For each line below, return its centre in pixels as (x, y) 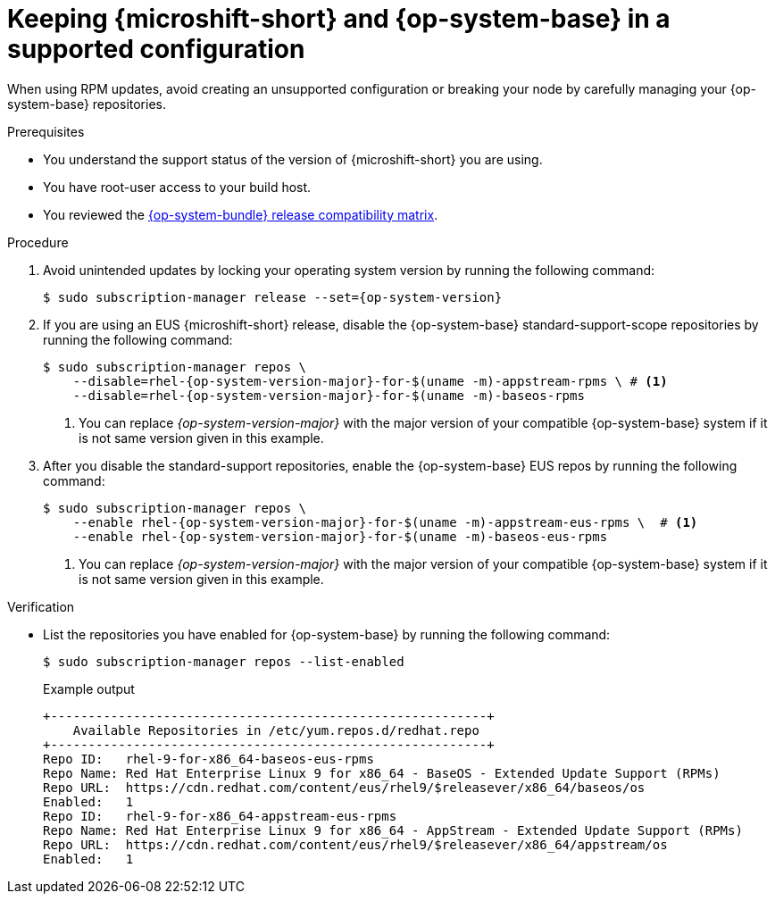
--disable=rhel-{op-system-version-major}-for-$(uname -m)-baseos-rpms (329, 395)
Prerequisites (46, 131)
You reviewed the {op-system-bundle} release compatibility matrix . (241, 214)
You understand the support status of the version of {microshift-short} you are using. (293, 159)
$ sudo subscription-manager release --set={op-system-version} (273, 297)
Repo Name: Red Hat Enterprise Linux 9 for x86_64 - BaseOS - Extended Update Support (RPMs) (382, 773)
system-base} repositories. (87, 104)
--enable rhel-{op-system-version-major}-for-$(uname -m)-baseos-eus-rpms (340, 536)
